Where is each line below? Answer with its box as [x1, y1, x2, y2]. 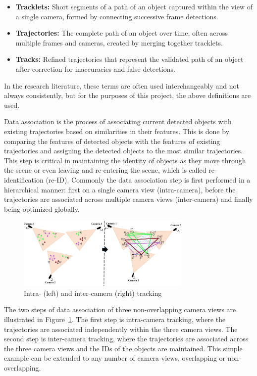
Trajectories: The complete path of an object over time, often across [15, 28, 228, 38]
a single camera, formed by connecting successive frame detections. [15, 11, 218, 21]
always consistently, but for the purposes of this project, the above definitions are [4, 90, 251, 100]
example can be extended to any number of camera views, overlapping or [4, 353, 226, 363]
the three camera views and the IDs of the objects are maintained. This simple [4, 343, 243, 353]
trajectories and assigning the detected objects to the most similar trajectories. [4, 145, 243, 156]
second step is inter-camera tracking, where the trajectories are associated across [4, 333, 249, 344]
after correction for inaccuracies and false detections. [15, 63, 175, 74]
